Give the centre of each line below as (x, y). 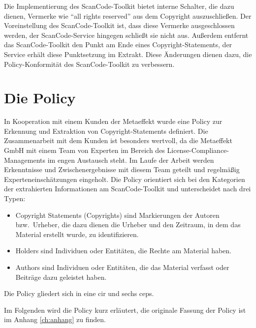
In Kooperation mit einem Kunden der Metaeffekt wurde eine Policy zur (113, 121)
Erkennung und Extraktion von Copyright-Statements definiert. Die (106, 131)
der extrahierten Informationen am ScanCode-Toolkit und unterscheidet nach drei (128, 189)
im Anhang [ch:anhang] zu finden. (55, 319)
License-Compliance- (198, 150)
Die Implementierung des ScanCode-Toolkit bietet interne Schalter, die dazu (119, 6)
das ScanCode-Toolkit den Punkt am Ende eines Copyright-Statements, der (118, 45)
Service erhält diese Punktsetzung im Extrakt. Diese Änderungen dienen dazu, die (128, 54)
